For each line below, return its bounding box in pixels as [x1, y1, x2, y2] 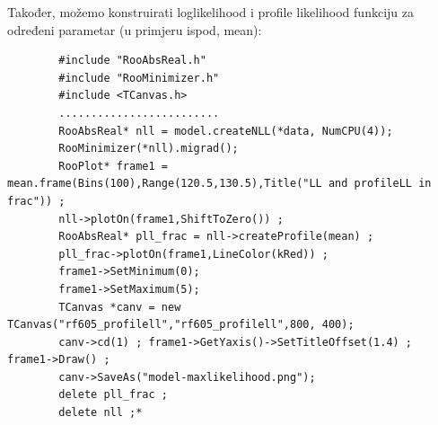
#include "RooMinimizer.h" [58, 71, 220, 84]
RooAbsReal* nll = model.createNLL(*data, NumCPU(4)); [58, 124, 393, 137]
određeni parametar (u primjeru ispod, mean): [7, 20, 262, 39]
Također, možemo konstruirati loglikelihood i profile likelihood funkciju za [7, 3, 414, 21]
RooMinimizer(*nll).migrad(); [58, 142, 239, 155]
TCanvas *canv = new [58, 300, 181, 314]
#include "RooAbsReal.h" [58, 54, 206, 67]
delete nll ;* [58, 406, 143, 420]
